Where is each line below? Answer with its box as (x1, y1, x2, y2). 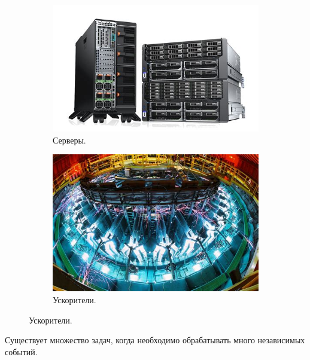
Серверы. (53, 133, 86, 146)
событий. (5, 345, 38, 358)
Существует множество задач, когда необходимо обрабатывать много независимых (5, 334, 305, 346)
